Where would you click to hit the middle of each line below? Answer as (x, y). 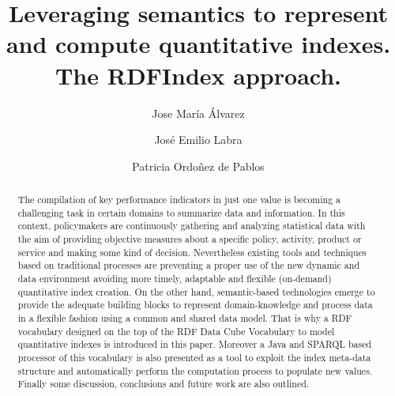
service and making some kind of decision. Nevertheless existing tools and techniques (192, 252)
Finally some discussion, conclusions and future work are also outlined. (164, 384)
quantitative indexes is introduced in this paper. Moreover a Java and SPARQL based (195, 344)
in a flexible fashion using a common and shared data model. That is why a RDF (185, 317)
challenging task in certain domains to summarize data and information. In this (181, 212)
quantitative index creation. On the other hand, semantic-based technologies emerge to (196, 291)
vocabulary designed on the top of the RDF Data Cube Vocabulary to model (176, 331)
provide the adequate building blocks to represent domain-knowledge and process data (195, 305)
